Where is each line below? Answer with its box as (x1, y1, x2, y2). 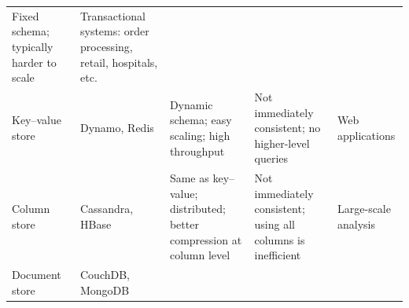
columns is (254, 231, 305, 247)
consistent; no (254, 119, 321, 136)
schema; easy (169, 112, 232, 128)
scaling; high (169, 126, 230, 143)
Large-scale (337, 200, 391, 217)
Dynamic (169, 96, 213, 112)
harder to (12, 53, 57, 70)
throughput (169, 142, 225, 159)
